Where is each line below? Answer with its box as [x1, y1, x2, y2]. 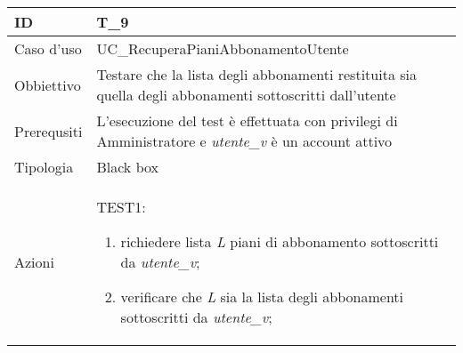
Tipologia [14, 156, 74, 177]
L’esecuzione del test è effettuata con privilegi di [96, 110, 398, 131]
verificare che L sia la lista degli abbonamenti [120, 286, 404, 307]
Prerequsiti [14, 120, 83, 141]
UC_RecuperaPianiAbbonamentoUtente [96, 38, 349, 59]
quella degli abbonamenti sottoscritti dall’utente [96, 84, 396, 105]
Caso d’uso [14, 38, 82, 59]
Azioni [14, 252, 54, 272]
